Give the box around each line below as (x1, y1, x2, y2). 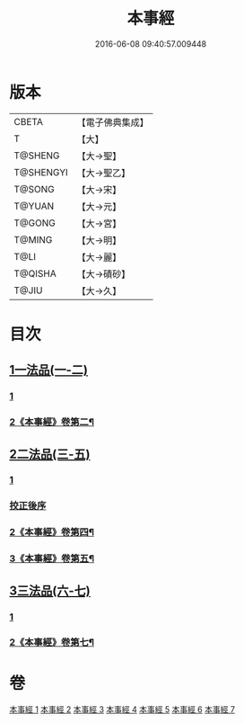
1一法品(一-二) (9, 362, 88, 378)
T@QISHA (13, 267, 57, 280)
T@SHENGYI (13, 165, 69, 178)
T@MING (13, 233, 53, 245)
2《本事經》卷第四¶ (9, 526, 94, 539)
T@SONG (13, 183, 56, 195)
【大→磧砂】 (76, 267, 131, 280)
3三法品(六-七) (9, 583, 91, 598)
